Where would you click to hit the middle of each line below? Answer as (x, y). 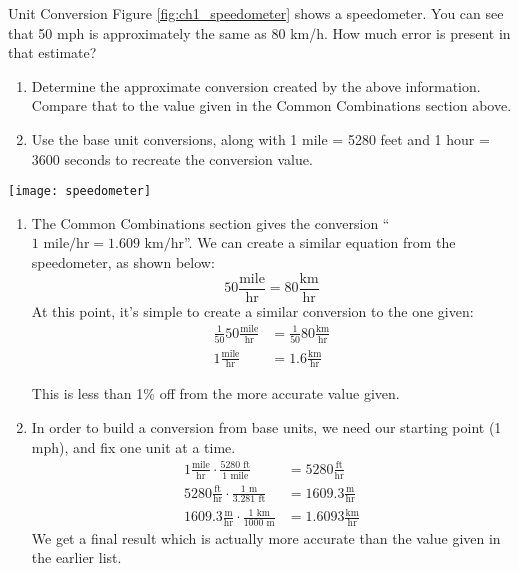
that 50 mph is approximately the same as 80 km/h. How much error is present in (259, 32)
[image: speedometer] (80, 191)
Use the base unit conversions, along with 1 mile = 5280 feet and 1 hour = (260, 138)
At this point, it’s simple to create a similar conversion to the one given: (252, 310)
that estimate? (52, 52)
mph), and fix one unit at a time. (133, 446)
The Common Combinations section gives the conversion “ (210, 222)
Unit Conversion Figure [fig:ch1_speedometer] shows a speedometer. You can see (256, 13)
